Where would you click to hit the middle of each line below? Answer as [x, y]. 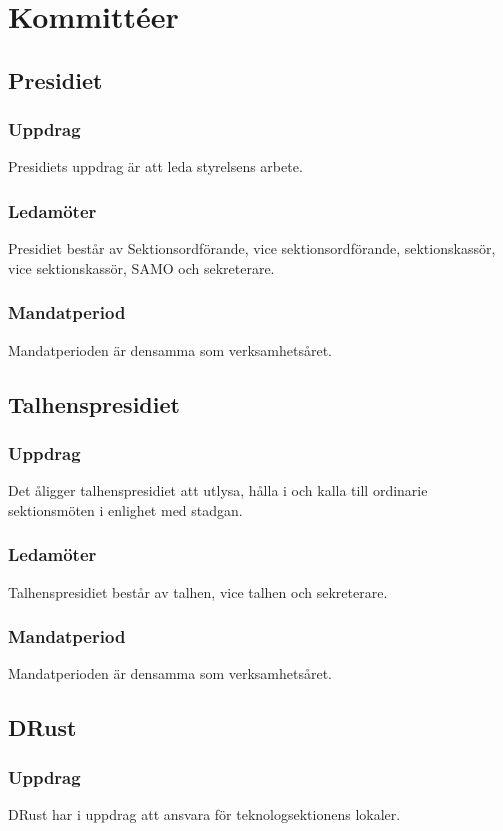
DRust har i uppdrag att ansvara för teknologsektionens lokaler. [204, 814]
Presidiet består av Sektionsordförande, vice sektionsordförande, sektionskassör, [252, 248]
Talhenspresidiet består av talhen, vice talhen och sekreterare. [198, 591]
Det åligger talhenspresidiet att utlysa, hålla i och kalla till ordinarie [218, 490]
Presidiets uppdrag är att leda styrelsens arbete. [155, 166]
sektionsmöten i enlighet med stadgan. [125, 509]
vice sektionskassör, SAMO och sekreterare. [141, 267]
